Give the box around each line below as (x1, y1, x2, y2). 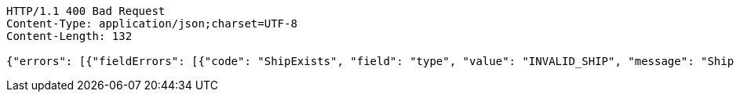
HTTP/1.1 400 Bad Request (6, 5, 166, 17)
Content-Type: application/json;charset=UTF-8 (6, 17, 297, 30)
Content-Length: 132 (6, 30, 133, 42)
